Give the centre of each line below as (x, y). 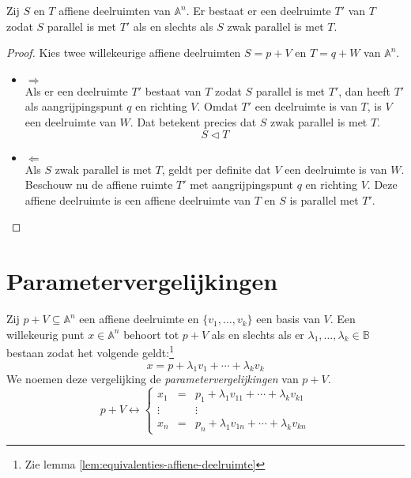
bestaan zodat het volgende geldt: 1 (90, 351)
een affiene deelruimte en (139, 319)
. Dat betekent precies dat (193, 121)
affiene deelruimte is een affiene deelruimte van (138, 199)
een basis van (288, 319)
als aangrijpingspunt (74, 106)
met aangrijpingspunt (242, 184)
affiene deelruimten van (115, 10)
